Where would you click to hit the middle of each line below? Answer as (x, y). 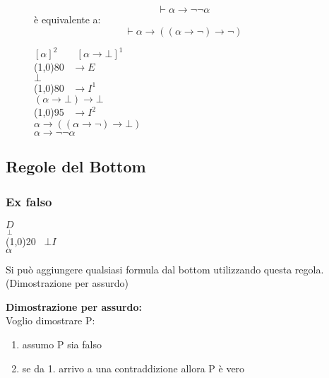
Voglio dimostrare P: (50, 320)
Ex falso (29, 201)
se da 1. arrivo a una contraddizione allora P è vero (133, 368)
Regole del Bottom (76, 166)
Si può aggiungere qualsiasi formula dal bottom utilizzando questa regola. (165, 269)
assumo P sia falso (62, 344)
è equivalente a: (67, 19)
